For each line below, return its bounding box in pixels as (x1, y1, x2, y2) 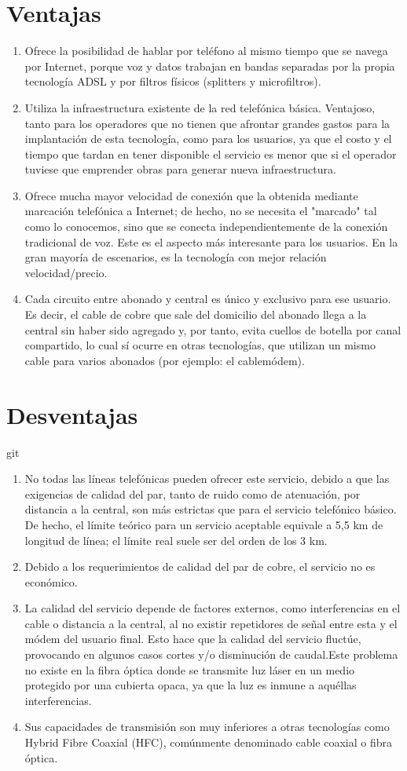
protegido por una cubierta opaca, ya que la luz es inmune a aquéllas (24, 677, 357, 693)
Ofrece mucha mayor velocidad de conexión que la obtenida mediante (24, 187, 358, 203)
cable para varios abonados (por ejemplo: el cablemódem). (24, 352, 305, 368)
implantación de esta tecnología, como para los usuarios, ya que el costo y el (24, 130, 392, 147)
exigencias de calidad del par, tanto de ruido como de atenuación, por (24, 485, 361, 502)
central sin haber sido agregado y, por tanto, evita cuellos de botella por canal (24, 321, 401, 338)
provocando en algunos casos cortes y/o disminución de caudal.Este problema (24, 646, 398, 663)
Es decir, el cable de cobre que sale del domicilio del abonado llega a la (24, 306, 367, 323)
